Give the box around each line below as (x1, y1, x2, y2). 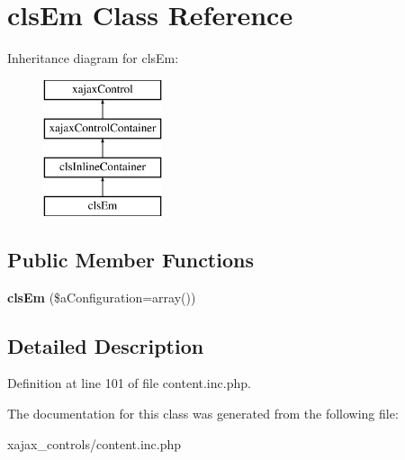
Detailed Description (7, 331, 204, 359)
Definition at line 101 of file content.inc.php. (7, 374, 251, 392)
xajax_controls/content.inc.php (7, 434, 182, 453)
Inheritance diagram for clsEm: (7, 49, 179, 68)
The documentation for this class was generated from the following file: (7, 404, 399, 423)
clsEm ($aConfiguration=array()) (7, 287, 196, 306)
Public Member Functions (7, 245, 254, 273)
